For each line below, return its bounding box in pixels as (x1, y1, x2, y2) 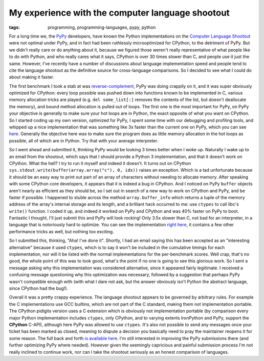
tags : (9, 24, 20, 30)
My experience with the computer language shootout (9, 7, 230, 18)
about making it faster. (9, 74, 54, 80)
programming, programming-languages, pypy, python (47, 24, 156, 30)
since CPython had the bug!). (9, 285, 68, 291)
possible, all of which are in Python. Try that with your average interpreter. (9, 138, 158, 143)
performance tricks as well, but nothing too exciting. (9, 228, 114, 234)
